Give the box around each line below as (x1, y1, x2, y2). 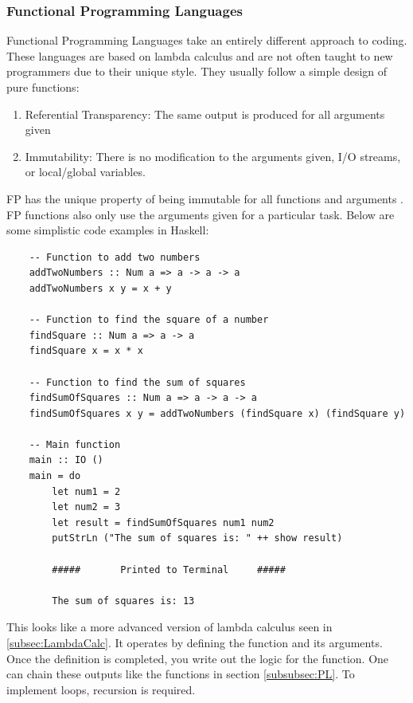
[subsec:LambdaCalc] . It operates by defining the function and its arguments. (6, 634, 383, 650)
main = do (29, 470, 81, 482)
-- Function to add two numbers (29, 251, 201, 263)
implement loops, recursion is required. (6, 681, 196, 697)
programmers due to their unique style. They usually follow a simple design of (6, 63, 388, 80)
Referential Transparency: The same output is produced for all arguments (25, 105, 385, 122)
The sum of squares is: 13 (52, 595, 195, 607)
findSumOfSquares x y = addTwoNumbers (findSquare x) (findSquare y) (29, 407, 406, 419)
